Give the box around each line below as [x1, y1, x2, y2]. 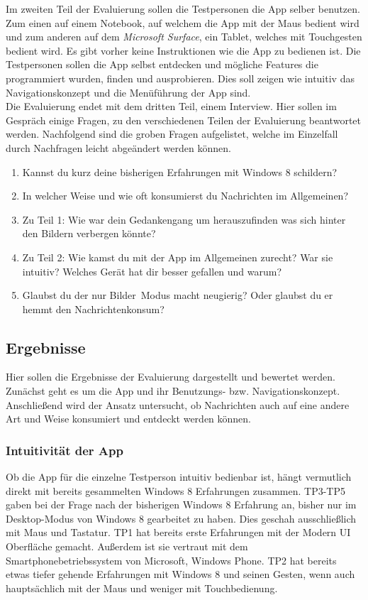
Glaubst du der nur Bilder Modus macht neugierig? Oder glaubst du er [22, 288, 333, 302]
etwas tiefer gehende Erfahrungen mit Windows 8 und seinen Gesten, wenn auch [6, 567, 355, 582]
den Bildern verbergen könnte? [22, 226, 156, 241]
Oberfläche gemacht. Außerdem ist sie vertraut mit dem [6, 539, 248, 554]
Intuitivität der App [6, 441, 123, 459]
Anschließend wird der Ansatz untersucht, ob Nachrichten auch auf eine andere [6, 397, 350, 412]
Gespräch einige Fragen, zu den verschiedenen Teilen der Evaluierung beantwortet [6, 112, 361, 127]
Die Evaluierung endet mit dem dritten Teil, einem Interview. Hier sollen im [6, 99, 337, 114]
